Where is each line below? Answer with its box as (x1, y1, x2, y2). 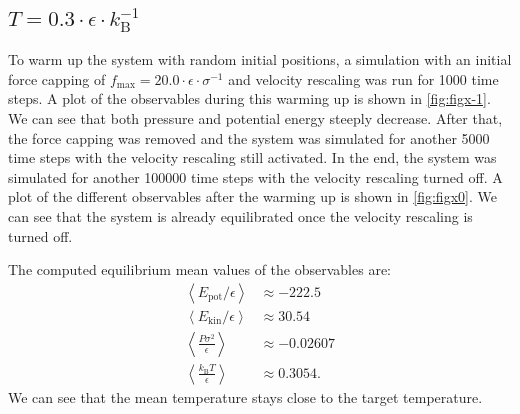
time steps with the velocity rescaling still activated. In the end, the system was (8, 147, 497, 168)
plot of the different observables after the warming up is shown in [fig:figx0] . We (8, 186, 497, 207)
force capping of (8, 68, 106, 89)
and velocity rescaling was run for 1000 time (228, 68, 499, 89)
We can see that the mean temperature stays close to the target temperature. (8, 386, 483, 407)
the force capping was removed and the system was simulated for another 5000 (8, 127, 490, 148)
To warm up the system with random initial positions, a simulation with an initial (8, 49, 512, 70)
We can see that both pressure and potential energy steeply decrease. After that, (8, 107, 503, 128)
